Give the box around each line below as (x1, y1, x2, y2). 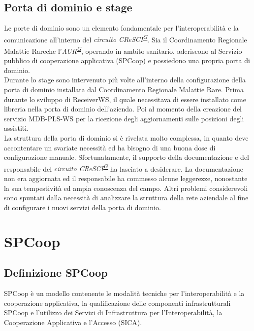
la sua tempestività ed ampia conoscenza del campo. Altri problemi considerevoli (4, 183, 248, 193)
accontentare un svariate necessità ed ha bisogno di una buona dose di (4, 142, 216, 152)
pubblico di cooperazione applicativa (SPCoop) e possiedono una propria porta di (4, 55, 250, 66)
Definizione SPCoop (4, 265, 108, 280)
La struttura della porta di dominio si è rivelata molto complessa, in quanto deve (4, 133, 249, 143)
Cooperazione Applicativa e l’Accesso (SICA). (4, 317, 142, 327)
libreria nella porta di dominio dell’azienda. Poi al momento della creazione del (4, 104, 242, 114)
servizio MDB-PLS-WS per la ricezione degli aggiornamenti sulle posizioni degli (4, 113, 244, 123)
